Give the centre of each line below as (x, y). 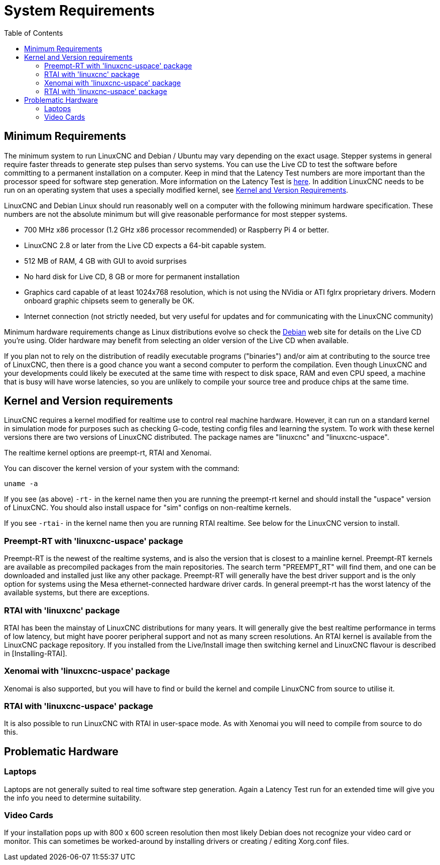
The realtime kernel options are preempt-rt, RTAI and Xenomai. (108, 453)
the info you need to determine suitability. (73, 798)
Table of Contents (34, 33)
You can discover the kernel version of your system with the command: (122, 468)
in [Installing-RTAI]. (36, 653)
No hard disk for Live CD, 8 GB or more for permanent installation (132, 276)
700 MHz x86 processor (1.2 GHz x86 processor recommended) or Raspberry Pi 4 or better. (177, 229)
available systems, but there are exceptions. (77, 593)
